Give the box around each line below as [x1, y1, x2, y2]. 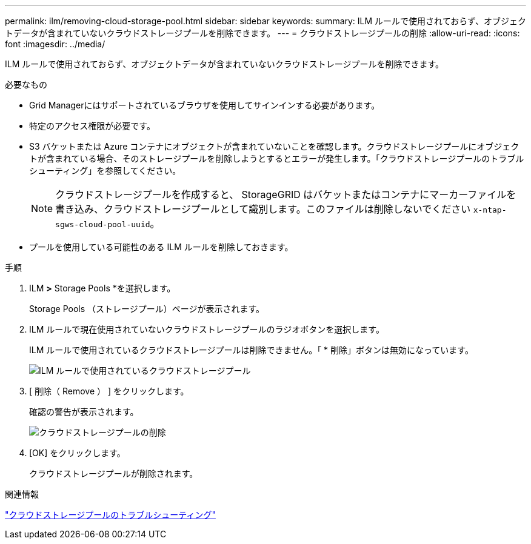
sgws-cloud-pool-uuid [55, 220, 150, 229]
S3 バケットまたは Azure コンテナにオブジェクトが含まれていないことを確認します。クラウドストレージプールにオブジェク [29, 141, 519, 151]
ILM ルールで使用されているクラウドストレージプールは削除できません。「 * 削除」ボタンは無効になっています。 [29, 345, 473, 355]
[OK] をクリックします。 [29, 448, 125, 458]
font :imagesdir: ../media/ [5, 39, 105, 49]
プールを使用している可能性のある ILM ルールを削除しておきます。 [29, 242, 293, 252]
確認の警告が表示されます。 [29, 406, 139, 417]
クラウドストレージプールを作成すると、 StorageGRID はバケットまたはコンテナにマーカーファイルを [55, 188, 516, 201]
